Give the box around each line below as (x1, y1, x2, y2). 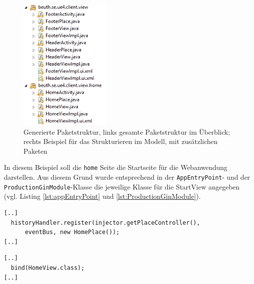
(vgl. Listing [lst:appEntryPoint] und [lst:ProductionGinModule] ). (4, 191, 201, 201)
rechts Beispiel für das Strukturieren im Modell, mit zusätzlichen (23, 136, 218, 146)
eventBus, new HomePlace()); (24, 229, 120, 236)
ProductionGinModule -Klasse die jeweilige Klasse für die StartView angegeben (4, 181, 240, 191)
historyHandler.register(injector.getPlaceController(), (11, 219, 200, 226)
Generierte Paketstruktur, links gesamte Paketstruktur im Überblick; (23, 126, 230, 137)
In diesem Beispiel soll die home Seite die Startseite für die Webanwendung (4, 162, 228, 172)
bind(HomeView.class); (11, 264, 85, 272)
